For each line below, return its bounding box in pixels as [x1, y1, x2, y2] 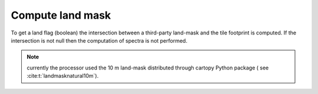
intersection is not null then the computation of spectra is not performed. [11, 37, 188, 44]
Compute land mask [11, 9, 111, 22]
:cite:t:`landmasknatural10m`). [26, 72, 99, 79]
